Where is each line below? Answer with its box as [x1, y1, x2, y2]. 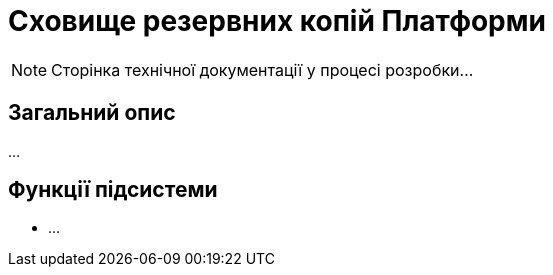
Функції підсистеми [8, 177, 218, 203]
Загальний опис [8, 100, 176, 126]
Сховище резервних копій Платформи [8, 4, 546, 38]
